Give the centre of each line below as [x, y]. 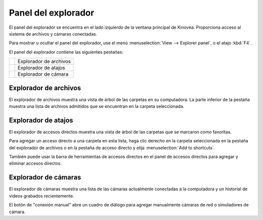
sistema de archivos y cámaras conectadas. [53, 34]
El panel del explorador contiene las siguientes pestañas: [66, 52]
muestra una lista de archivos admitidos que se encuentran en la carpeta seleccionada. [97, 106]
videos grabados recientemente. [42, 196]
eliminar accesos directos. [35, 163]
